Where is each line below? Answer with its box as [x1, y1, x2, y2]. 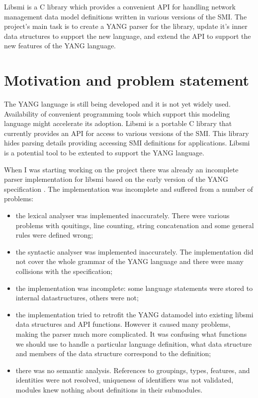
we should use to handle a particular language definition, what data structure [15, 338, 252, 349]
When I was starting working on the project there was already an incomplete [4, 164, 239, 174]
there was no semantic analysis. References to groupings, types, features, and [15, 365, 250, 375]
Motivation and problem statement [4, 70, 249, 90]
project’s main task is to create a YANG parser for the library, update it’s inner [4, 21, 248, 31]
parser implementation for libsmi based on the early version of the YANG [4, 174, 228, 184]
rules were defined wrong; [15, 230, 93, 240]
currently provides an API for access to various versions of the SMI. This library [4, 128, 249, 138]
